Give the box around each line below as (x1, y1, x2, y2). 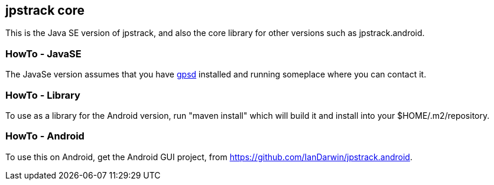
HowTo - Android (5, 130, 84, 142)
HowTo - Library (5, 89, 80, 101)
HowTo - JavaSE (5, 47, 82, 60)
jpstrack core (5, 3, 85, 18)
